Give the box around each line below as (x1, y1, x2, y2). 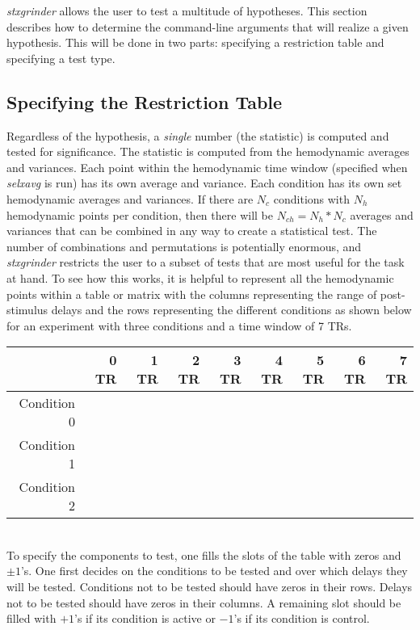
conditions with (273, 190, 350, 207)
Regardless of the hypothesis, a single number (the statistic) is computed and (6, 127, 389, 144)
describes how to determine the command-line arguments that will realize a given (6, 18, 409, 35)
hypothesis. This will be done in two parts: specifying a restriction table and (6, 34, 384, 51)
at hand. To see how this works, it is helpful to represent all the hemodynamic (6, 269, 394, 286)
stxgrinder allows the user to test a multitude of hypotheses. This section (6, 2, 367, 19)
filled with (6, 610, 57, 627)
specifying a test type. (6, 49, 115, 66)
